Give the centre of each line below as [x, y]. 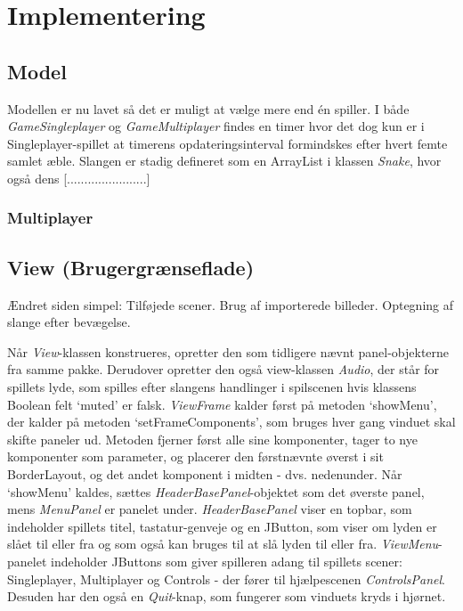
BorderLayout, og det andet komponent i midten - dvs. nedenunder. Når [205, 473]
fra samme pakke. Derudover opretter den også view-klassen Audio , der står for [223, 369]
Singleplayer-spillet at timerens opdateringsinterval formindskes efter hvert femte [227, 143]
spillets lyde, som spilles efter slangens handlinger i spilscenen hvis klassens [212, 386]
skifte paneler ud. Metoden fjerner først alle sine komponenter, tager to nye [212, 439]
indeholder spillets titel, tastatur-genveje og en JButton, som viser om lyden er [222, 526]
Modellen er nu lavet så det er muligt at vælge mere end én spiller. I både [208, 108]
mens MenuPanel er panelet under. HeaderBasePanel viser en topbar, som [210, 509]
